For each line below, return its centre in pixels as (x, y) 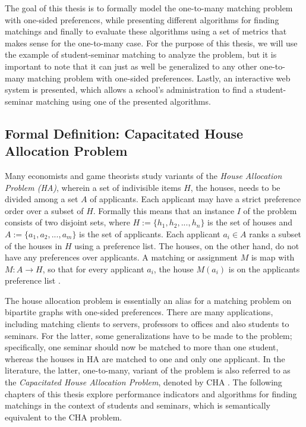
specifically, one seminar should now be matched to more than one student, (142, 347)
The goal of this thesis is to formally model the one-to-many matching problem (149, 8)
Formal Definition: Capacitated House (124, 133)
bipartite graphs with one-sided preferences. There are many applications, (139, 312)
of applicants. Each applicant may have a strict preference (195, 199)
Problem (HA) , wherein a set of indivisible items (93, 187)
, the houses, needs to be (235, 187)
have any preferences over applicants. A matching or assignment (122, 257)
